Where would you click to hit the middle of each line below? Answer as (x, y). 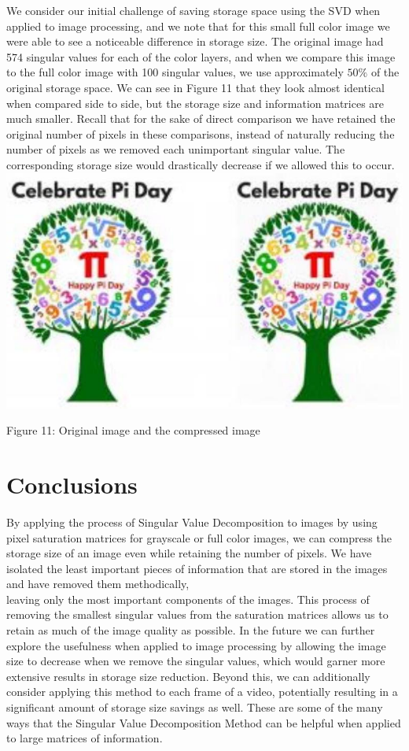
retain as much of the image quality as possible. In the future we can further (191, 630)
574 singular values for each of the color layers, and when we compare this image (201, 56)
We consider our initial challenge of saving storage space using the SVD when (193, 10)
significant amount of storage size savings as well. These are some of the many (195, 707)
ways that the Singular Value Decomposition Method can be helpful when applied (204, 722)
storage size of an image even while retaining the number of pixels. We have (189, 553)
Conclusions (72, 484)
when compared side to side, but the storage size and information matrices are (195, 103)
